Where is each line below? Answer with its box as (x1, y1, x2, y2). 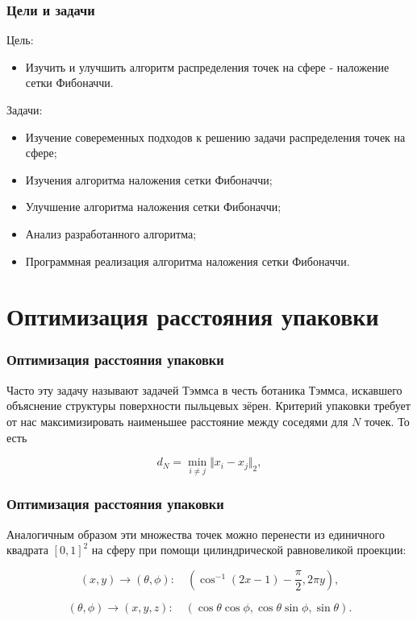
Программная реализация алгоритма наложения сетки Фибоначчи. (25, 252, 350, 269)
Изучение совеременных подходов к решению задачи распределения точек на (25, 128, 406, 145)
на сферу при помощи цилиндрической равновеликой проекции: (91, 541, 407, 558)
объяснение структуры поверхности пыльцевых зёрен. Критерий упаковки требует (6, 397, 411, 414)
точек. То (364, 412, 410, 429)
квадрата (6, 541, 48, 558)
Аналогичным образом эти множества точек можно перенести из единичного (6, 525, 385, 542)
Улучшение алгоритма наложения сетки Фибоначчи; (25, 198, 281, 215)
